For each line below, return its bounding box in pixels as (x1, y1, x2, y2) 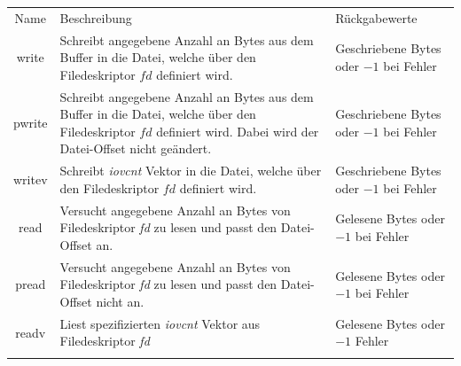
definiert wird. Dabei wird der (156, 121, 319, 140)
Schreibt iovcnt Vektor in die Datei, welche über (59, 161, 322, 180)
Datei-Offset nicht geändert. (59, 139, 212, 158)
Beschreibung (59, 8, 132, 27)
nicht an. (96, 292, 145, 310)
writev (13, 170, 48, 189)
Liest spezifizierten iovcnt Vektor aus (59, 314, 261, 332)
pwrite (13, 113, 48, 132)
